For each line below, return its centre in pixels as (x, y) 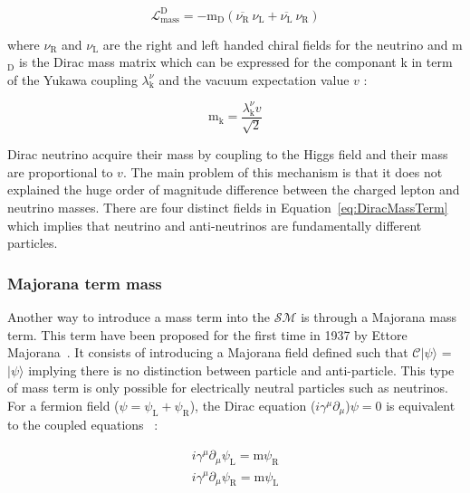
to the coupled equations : (83, 425)
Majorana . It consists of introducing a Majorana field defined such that (208, 352)
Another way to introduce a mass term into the (139, 317)
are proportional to (60, 171)
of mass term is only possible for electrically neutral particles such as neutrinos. (228, 388)
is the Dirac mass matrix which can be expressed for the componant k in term (235, 62)
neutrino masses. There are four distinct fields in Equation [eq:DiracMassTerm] (228, 208)
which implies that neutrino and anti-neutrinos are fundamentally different (215, 225)
